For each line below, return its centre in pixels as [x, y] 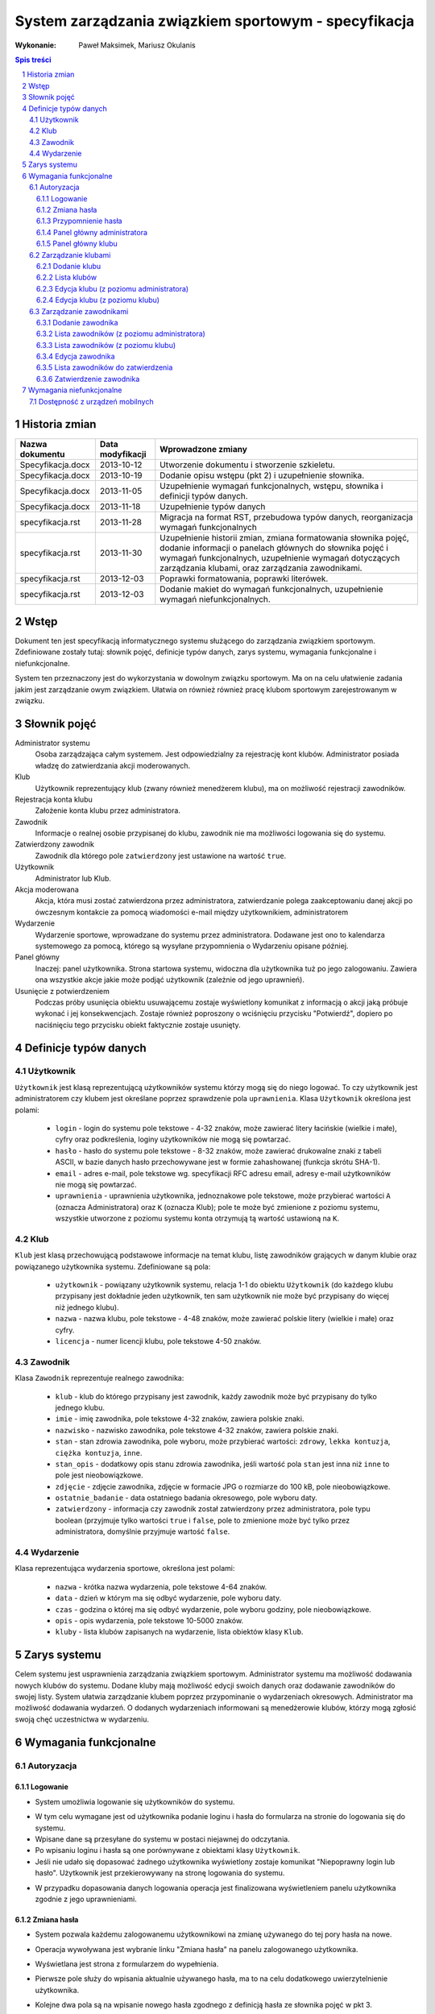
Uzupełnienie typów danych [213, 506]
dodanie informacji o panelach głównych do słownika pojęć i [274, 548]
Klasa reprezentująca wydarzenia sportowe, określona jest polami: [125, 1569]
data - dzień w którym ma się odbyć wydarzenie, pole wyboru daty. [168, 1598]
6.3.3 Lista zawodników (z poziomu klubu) [106, 345]
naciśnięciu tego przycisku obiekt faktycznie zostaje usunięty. [138, 1025]
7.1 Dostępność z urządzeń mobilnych [91, 401]
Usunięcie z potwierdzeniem [62, 991]
